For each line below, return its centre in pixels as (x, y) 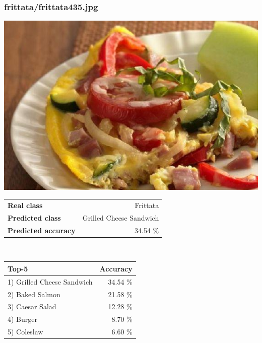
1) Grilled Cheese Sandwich (50, 281)
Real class (25, 205)
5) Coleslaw (25, 332)
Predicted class (34, 217)
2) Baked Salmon (34, 294)
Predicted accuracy (42, 230)
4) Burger (22, 319)
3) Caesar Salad (32, 306)
